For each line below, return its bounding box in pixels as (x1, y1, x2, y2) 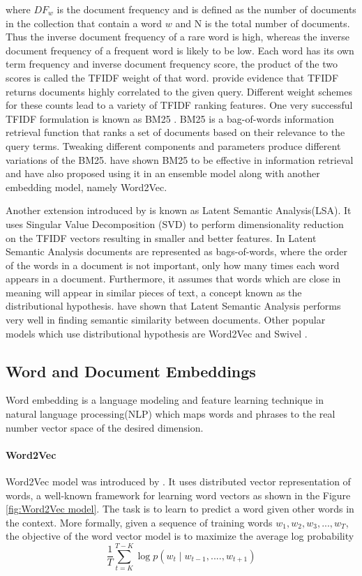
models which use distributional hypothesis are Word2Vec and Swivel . (6, 326, 308, 340)
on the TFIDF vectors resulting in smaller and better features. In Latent (6, 230, 317, 245)
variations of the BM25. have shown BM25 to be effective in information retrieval (6, 152, 354, 167)
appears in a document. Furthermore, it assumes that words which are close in (6, 271, 341, 286)
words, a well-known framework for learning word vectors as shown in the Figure (6, 487, 351, 502)
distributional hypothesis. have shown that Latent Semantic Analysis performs (6, 298, 341, 313)
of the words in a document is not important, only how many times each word (6, 257, 340, 272)
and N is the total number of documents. (175, 15, 350, 30)
